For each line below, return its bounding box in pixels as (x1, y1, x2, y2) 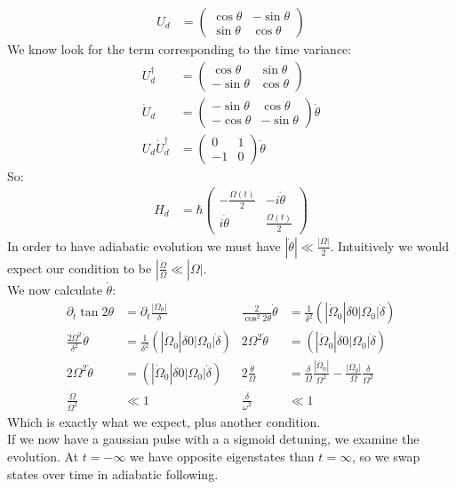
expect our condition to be (7, 258, 152, 277)
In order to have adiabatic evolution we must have (7, 236, 281, 255)
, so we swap (351, 446, 420, 465)
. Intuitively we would (330, 236, 449, 255)
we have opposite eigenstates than (130, 446, 315, 465)
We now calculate (7, 280, 102, 298)
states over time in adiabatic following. (7, 464, 219, 483)
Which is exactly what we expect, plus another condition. (7, 412, 321, 430)
